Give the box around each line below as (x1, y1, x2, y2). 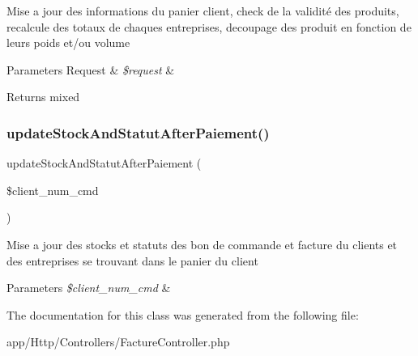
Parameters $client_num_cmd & (6, 279, 171, 296)
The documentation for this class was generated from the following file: (6, 306, 359, 323)
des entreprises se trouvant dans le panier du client (6, 252, 258, 269)
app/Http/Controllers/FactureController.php (6, 333, 230, 350)
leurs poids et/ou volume (6, 34, 130, 51)
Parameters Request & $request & (6, 61, 175, 78)
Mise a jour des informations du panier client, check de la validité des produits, (6, 2, 399, 19)
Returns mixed (6, 88, 80, 105)
